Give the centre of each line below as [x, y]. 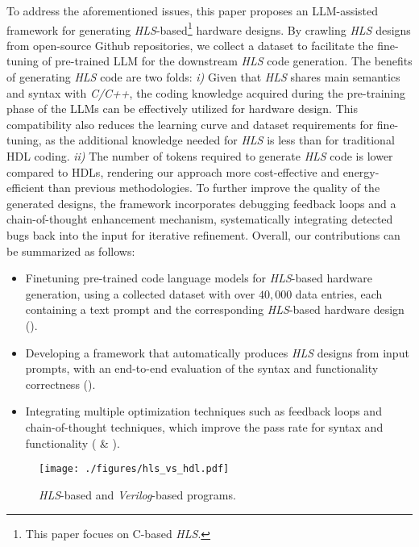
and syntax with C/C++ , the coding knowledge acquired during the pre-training [206, 92]
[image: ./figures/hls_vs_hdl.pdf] [134, 469]
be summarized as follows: [71, 251]
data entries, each [339, 293]
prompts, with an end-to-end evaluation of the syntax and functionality [202, 368]
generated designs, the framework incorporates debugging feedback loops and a [201, 203]
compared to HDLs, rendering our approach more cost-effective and [173, 171]
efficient [26, 188]
